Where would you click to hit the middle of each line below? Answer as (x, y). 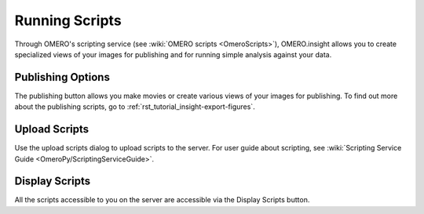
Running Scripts (68, 20)
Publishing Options (62, 77)
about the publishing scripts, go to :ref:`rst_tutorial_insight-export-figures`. (135, 107)
